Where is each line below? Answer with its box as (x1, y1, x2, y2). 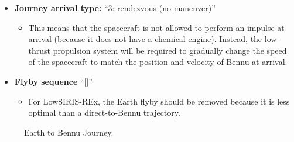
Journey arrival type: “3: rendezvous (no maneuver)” (14, 2, 216, 13)
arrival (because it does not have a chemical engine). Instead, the (28, 33, 262, 45)
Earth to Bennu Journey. (24, 126, 114, 138)
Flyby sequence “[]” (14, 75, 93, 87)
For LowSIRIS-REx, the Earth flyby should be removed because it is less (28, 95, 290, 107)
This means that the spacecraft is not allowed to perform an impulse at (28, 21, 285, 33)
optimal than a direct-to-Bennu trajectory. (28, 106, 180, 119)
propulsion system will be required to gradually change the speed (53, 44, 287, 56)
